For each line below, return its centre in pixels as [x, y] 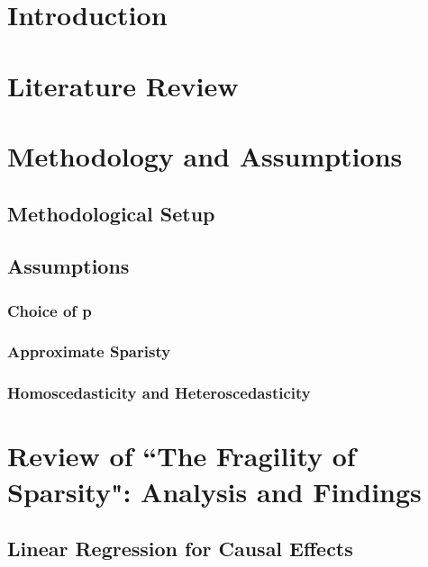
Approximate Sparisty [89, 351]
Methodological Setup [111, 213]
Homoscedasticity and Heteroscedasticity [159, 393]
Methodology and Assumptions [205, 155]
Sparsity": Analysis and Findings [214, 491]
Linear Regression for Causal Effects [180, 549]
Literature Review [123, 85]
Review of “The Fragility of [182, 456]
